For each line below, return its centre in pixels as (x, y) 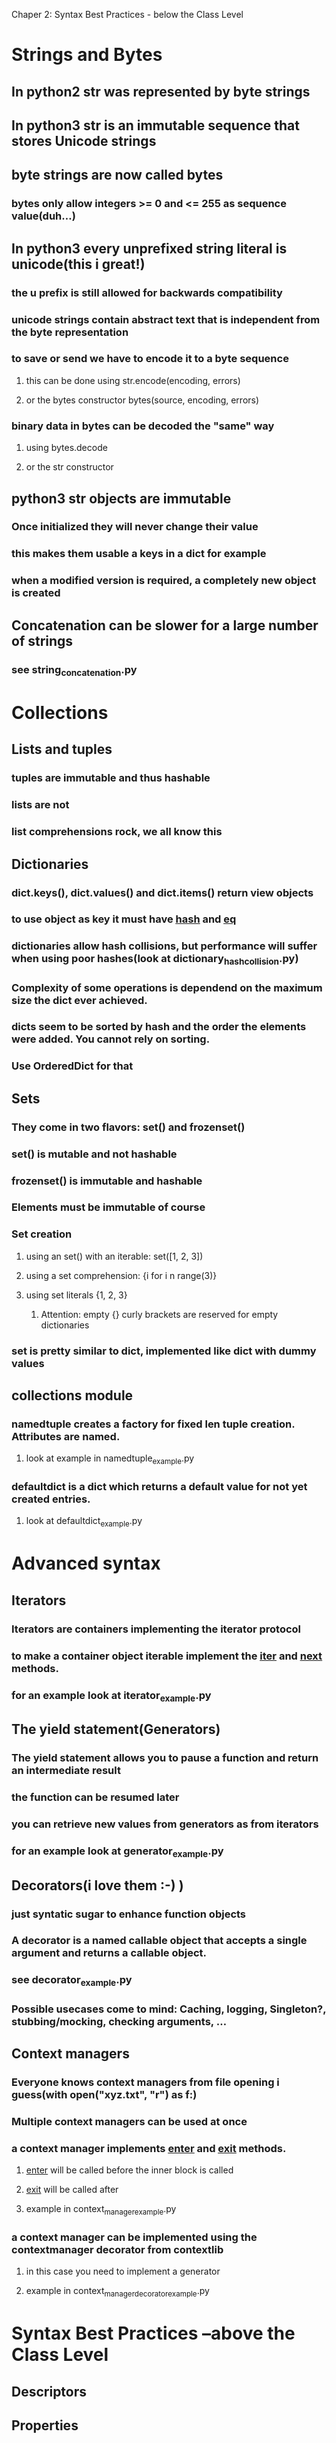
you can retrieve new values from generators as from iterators (165, 1824)
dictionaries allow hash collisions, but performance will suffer (164, 946)
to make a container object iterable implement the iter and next (167, 1656)
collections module (72, 1395)
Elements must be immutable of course (108, 1207)
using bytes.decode (66, 448)
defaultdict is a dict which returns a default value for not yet (159, 1487)
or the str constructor (69, 467)
